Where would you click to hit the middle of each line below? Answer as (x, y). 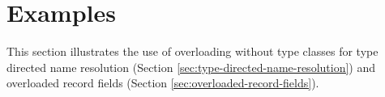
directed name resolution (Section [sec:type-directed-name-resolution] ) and (191, 67)
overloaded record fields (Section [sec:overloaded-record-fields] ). (163, 83)
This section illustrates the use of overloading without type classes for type (192, 51)
